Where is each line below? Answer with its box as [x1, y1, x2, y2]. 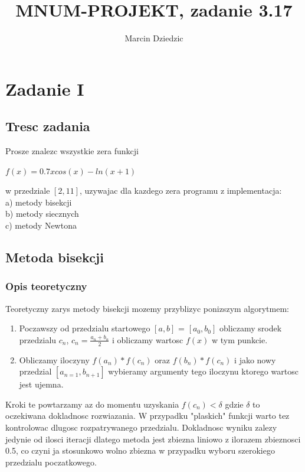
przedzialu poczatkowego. [5, 455, 97, 468]
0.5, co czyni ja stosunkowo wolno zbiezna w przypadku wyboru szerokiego [5, 444, 275, 457]
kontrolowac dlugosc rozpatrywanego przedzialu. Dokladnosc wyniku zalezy [5, 421, 277, 434]
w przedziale [5, 184, 50, 197]
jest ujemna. [19, 378, 64, 390]
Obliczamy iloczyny [19, 353, 90, 366]
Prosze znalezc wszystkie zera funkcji [5, 145, 139, 157]
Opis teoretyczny [5, 279, 87, 294]
